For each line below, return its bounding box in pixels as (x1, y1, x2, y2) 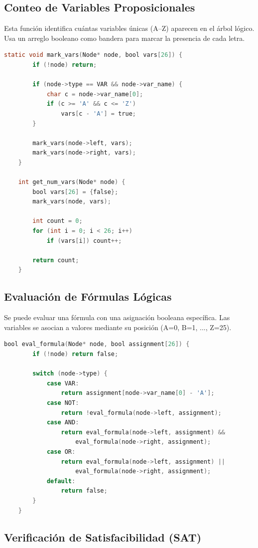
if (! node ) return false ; (32, 351, 119, 358)
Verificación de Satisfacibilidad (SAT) (4, 529, 202, 545)
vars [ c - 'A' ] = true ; (61, 110, 136, 117)
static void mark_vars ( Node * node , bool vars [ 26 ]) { (4, 51, 183, 59)
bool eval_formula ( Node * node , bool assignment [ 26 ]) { (4, 341, 190, 348)
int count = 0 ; (32, 217, 83, 225)
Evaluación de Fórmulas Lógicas (4, 289, 172, 304)
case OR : (46, 448, 76, 455)
